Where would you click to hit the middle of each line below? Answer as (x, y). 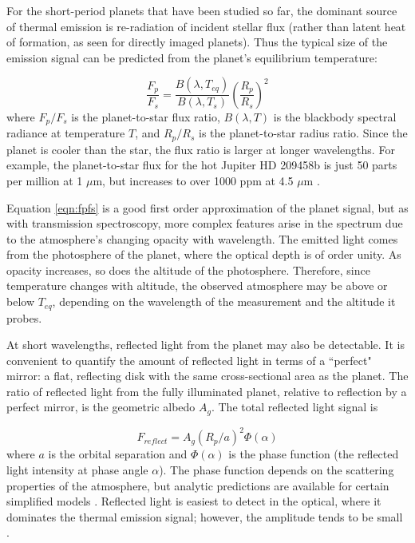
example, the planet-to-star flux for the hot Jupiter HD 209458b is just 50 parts (202, 165)
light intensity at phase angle (77, 470)
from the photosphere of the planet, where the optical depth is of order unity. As (204, 254)
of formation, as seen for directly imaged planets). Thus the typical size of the (197, 42)
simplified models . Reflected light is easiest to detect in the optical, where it (194, 501)
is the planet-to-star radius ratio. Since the (303, 133)
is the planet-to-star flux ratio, (146, 116)
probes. (24, 317)
